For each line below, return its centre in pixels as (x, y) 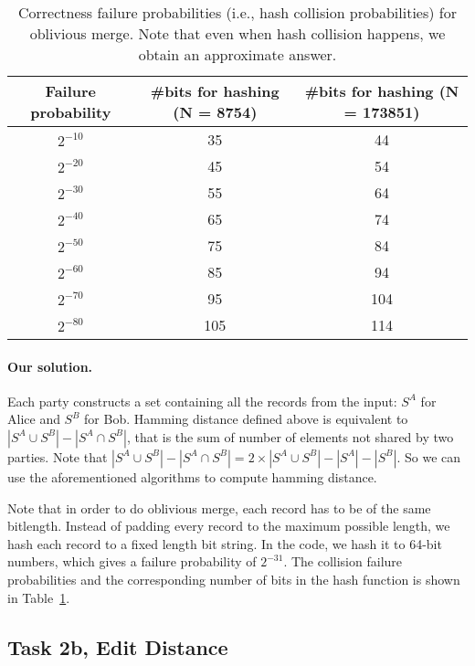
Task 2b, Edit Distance (118, 646)
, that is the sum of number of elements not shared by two (290, 436)
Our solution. (50, 366)
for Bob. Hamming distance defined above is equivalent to (246, 419)
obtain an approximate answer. (237, 54)
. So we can (429, 456)
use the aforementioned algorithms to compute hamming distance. (192, 476)
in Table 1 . (39, 597)
